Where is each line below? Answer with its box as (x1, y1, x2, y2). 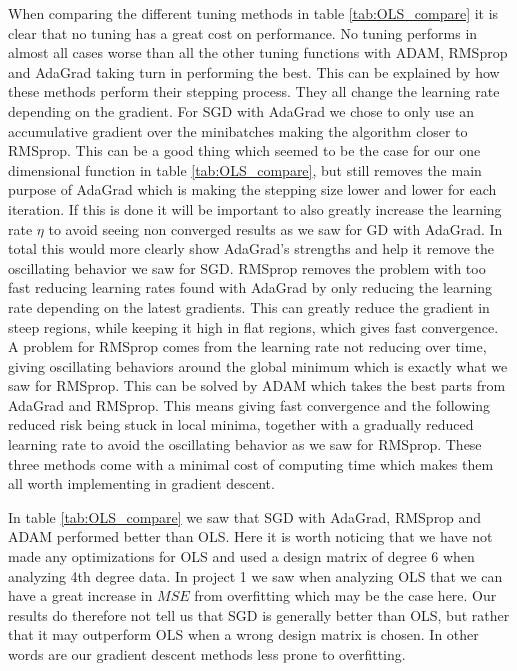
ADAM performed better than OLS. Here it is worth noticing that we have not (8, 526, 493, 547)
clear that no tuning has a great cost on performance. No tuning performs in (8, 22, 478, 43)
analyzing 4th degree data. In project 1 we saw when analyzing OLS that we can (8, 565, 503, 586)
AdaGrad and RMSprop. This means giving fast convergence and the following (8, 394, 491, 415)
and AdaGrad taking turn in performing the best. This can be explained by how (8, 61, 500, 82)
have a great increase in (8, 585, 153, 606)
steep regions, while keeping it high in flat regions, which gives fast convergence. (8, 316, 499, 337)
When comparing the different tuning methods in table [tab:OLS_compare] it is (8, 3, 499, 23)
